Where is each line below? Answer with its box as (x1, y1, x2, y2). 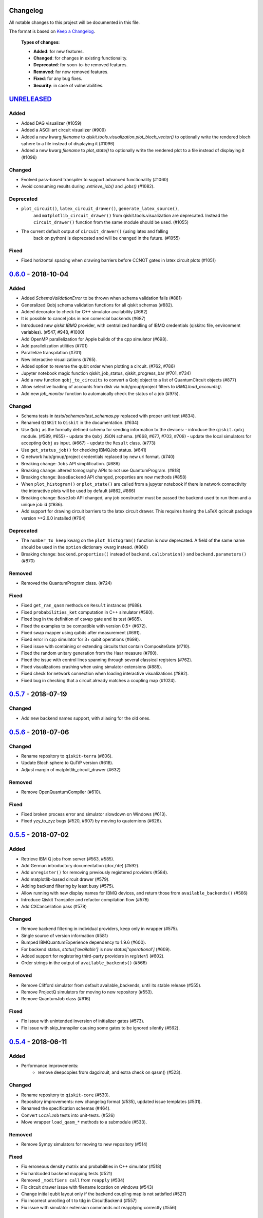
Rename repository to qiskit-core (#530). (21, 1092, 110, 1098)
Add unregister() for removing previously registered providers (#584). (21, 870, 169, 875)
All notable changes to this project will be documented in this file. (9, 19, 140, 25)
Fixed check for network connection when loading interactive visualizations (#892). (21, 670, 189, 677)
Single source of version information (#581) (21, 933, 108, 938)
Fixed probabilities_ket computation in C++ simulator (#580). (21, 609, 154, 615)
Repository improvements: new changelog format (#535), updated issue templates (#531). (21, 1099, 202, 1104)
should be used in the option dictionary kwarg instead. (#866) (21, 544, 148, 550)
